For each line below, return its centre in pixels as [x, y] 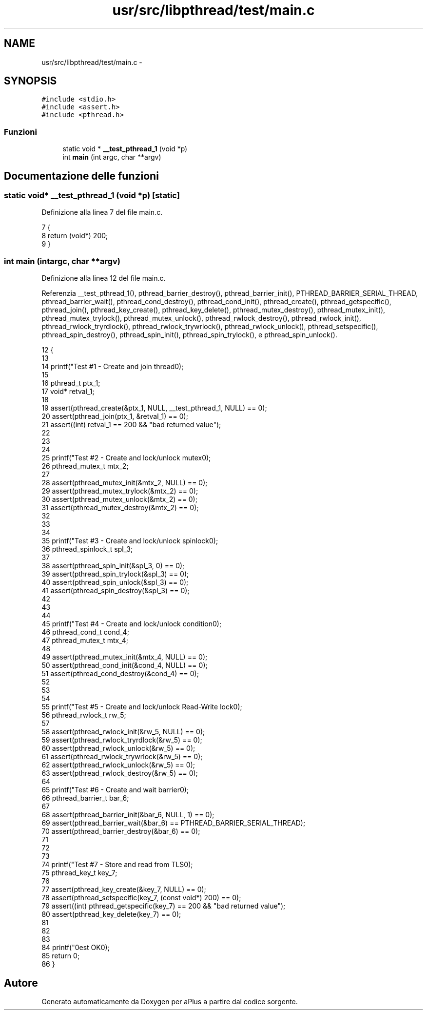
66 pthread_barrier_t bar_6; [85, 798]
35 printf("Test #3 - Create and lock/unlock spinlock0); [130, 541]
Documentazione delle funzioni [81, 176]
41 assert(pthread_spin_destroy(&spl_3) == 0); [116, 591]
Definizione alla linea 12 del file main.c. [104, 278]
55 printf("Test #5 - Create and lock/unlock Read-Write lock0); [142, 707]
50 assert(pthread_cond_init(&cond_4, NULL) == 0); [125, 665]
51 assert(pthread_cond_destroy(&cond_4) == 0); [120, 674]
